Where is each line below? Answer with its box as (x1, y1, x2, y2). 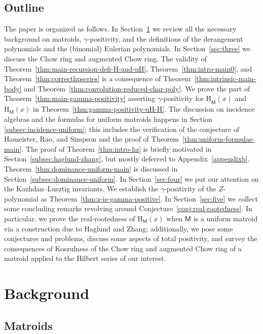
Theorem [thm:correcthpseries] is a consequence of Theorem (4, 73, 191, 84)
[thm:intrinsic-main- (194, 73, 256, 84)
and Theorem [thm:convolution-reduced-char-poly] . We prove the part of (24, 83, 250, 93)
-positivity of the (164, 183, 216, 194)
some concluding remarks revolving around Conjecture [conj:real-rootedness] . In (4, 203, 252, 214)
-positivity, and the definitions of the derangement (87, 33, 243, 44)
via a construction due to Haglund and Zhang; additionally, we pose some (4, 223, 233, 233)
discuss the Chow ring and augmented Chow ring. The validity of (4, 53, 207, 63)
